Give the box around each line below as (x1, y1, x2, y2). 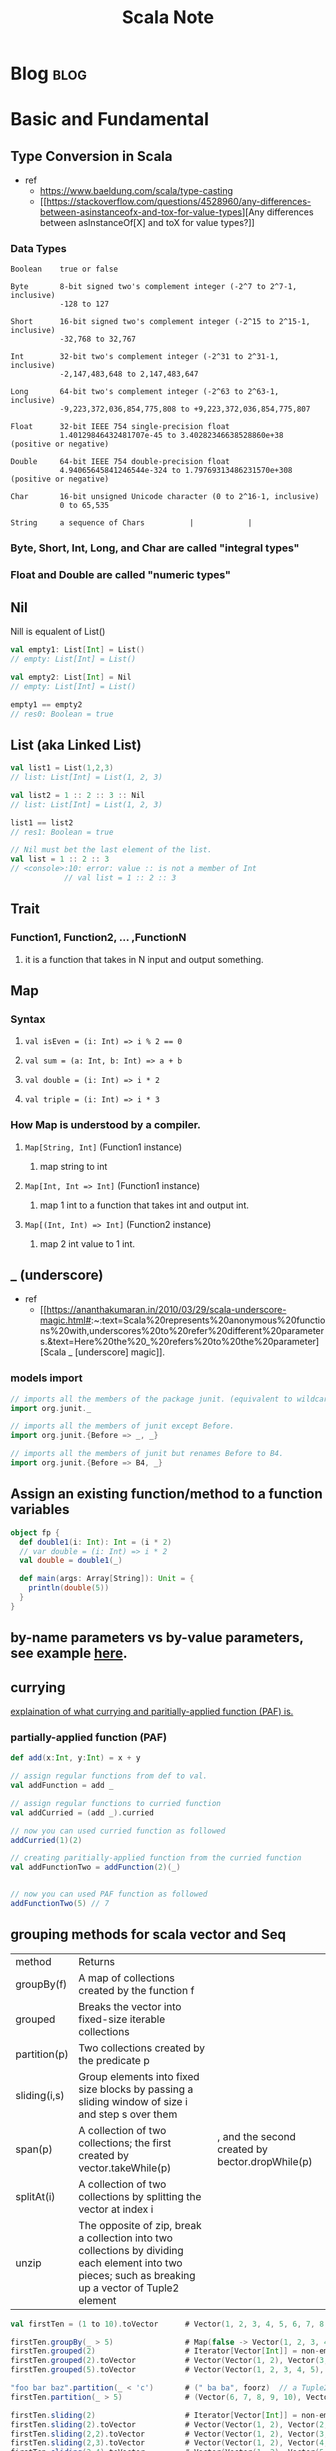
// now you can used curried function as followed (10, 1826, 226, 1836)
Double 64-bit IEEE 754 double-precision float (10, 457, 230, 467)
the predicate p (78, 2053, 150, 2067)
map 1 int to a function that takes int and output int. (39, 1199, 250, 1211)
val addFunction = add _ (10, 1781, 114, 1791)
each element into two (78, 2256, 183, 2270)
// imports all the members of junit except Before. (10, 1421, 235, 1431)
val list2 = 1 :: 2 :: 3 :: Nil (10, 790, 145, 800)
